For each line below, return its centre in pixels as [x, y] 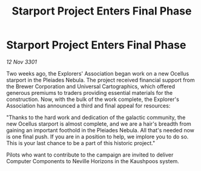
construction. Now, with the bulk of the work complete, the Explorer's [93, 99]
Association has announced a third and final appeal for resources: [88, 105]
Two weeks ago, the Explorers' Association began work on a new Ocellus [98, 73]
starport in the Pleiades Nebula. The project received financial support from [100, 80]
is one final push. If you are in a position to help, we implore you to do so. [97, 137]
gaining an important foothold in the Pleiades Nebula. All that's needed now [100, 130]
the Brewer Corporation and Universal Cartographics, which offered [91, 86]
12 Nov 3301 [22, 62]
